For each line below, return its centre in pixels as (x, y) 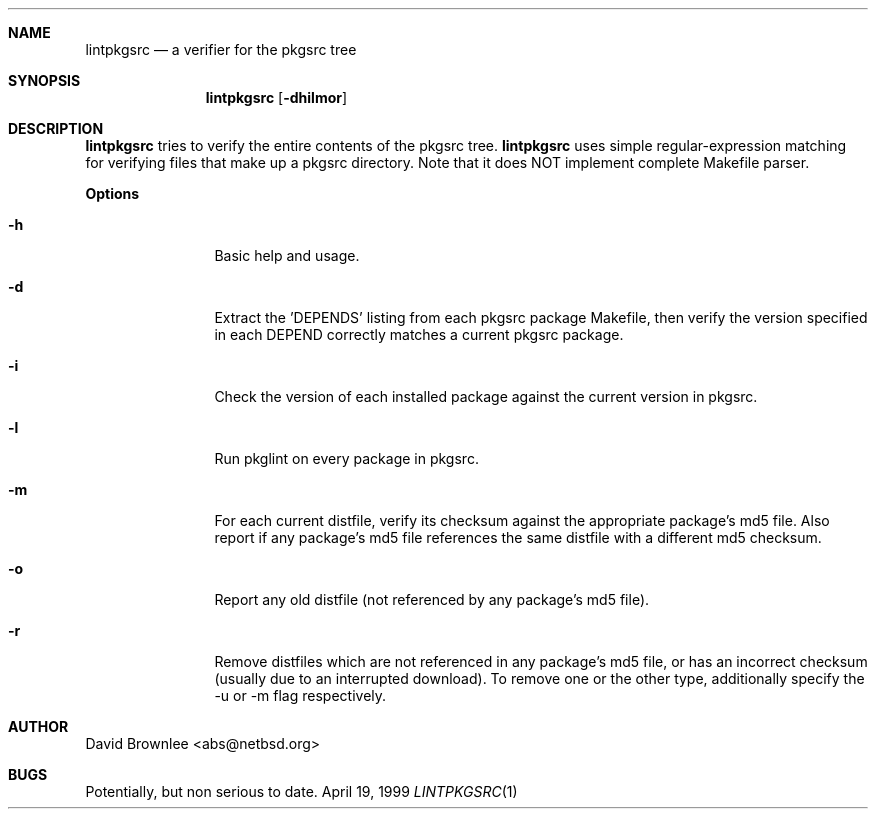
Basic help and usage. (287, 255)
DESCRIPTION (56, 128)
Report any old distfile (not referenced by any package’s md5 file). (432, 599)
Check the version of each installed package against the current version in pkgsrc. (486, 396)
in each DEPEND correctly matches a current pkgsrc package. (419, 334)
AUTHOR (38, 726)
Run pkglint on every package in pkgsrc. (346, 458)
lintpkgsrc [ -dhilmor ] (276, 97)
